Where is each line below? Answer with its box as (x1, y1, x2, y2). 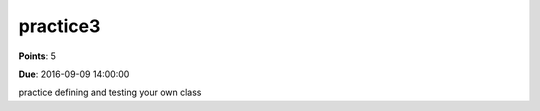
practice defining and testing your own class (18, 86, 202, 99)
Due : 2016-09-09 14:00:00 (18, 68, 130, 80)
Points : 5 (18, 50, 57, 62)
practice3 (18, 15, 101, 37)
